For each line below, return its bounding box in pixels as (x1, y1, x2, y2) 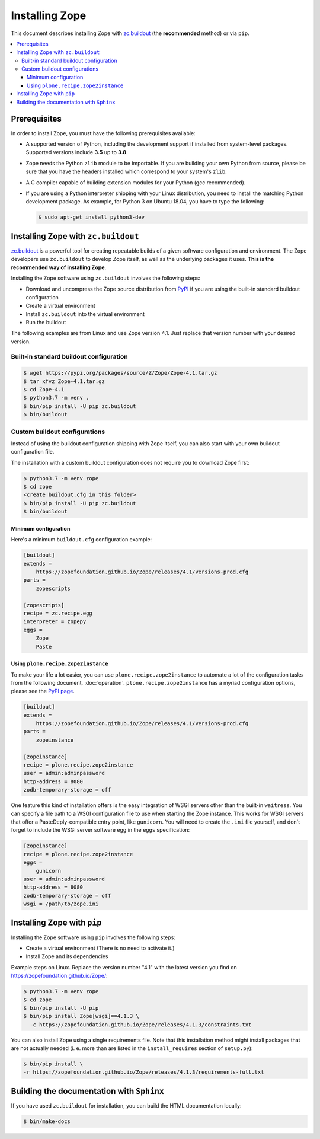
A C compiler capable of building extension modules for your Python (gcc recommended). (25, 178, 246, 186)
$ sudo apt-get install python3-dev (38, 214, 145, 221)
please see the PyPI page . (11, 688, 75, 695)
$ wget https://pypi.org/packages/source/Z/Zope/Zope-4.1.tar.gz (23, 369, 217, 377)
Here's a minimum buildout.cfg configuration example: (11, 536, 152, 543)
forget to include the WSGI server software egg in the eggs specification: (11, 827, 190, 834)
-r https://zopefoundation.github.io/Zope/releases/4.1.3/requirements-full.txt (23, 1069, 264, 1076)
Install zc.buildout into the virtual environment (25, 310, 145, 317)
